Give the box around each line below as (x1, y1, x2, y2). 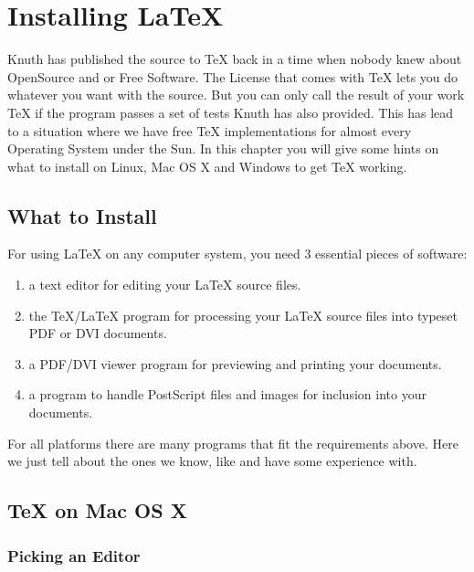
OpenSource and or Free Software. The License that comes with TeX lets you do (7, 67, 458, 86)
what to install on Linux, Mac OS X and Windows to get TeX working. (7, 156, 407, 175)
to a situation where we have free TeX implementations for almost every (7, 121, 412, 140)
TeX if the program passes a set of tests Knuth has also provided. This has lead (7, 102, 454, 122)
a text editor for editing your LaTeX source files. (28, 275, 301, 294)
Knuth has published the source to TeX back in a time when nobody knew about (7, 49, 462, 69)
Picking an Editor (7, 544, 141, 567)
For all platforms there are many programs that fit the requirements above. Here (7, 433, 458, 452)
